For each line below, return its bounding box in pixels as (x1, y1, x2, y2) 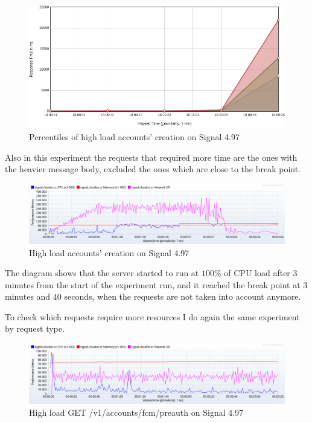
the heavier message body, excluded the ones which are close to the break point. (5, 163, 301, 175)
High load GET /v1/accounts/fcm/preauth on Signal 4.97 (29, 405, 244, 418)
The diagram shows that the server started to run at (5, 266, 199, 279)
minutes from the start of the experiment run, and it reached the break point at (5, 278, 301, 291)
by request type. (5, 322, 65, 335)
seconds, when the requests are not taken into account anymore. (64, 290, 301, 303)
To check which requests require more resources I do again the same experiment (5, 310, 300, 323)
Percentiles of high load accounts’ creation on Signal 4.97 (29, 130, 240, 143)
